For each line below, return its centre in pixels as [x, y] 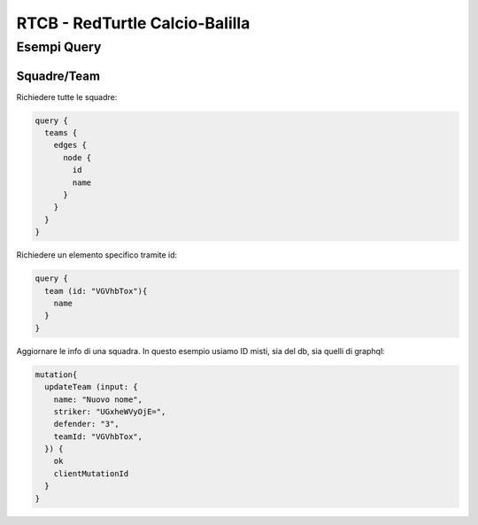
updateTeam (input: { [92, 387]
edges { [70, 145]
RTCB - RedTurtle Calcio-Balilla [133, 23]
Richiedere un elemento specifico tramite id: [97, 255]
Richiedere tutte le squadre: [67, 97]
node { [77, 158]
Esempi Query [59, 47]
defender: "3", [86, 424]
